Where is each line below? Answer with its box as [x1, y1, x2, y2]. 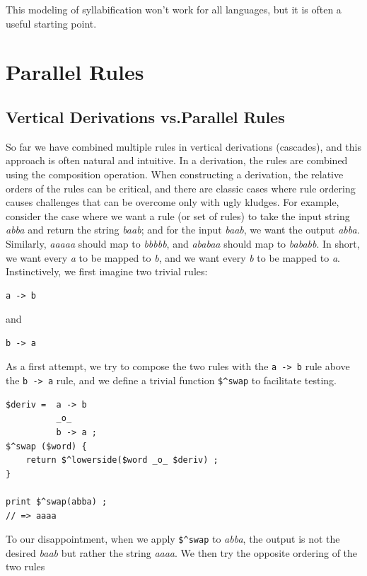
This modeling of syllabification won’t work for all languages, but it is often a [6, 2, 342, 16]
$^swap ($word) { [6, 441, 87, 451]
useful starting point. [6, 16, 97, 30]
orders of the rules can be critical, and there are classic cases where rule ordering [6, 180, 356, 195]
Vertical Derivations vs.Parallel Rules [6, 105, 285, 127]
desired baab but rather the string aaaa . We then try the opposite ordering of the [6, 545, 358, 560]
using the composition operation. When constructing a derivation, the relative [6, 166, 344, 181]
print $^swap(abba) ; [6, 496, 107, 507]
